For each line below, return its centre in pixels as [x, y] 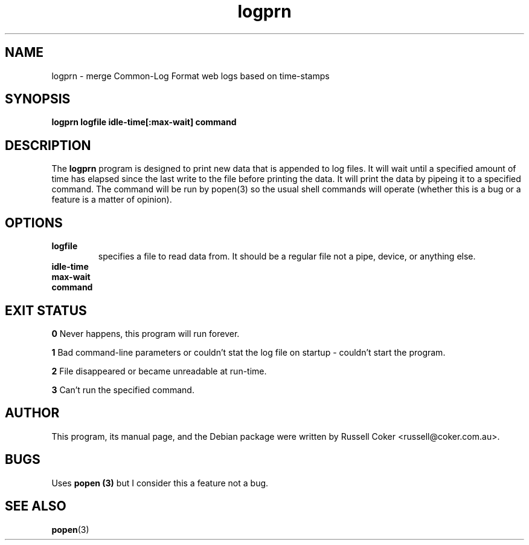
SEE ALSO [36, 506]
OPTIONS [34, 223]
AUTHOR [32, 413]
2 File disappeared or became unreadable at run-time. [159, 371]
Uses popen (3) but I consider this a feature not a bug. [160, 483]
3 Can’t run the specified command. [123, 390]
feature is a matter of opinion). [112, 200]
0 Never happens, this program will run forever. [146, 333]
